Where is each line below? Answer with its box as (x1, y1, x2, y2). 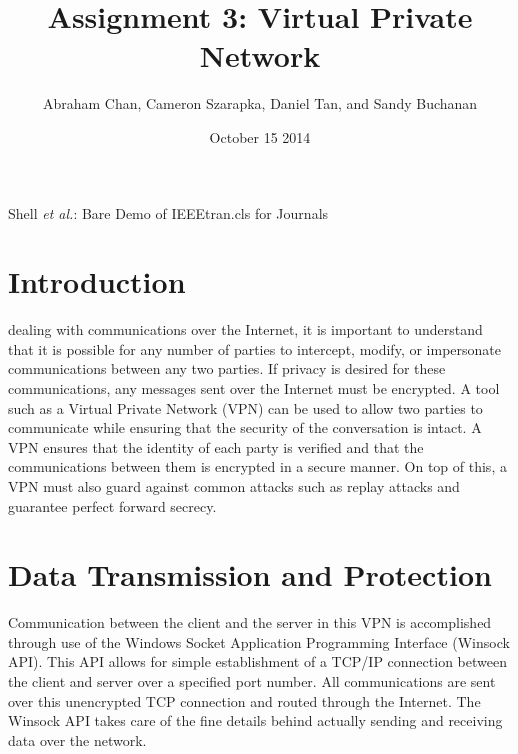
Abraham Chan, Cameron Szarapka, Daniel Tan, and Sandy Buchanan (42, 93, 478, 114)
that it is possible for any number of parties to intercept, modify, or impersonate (8, 338, 501, 359)
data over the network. (8, 729, 147, 750)
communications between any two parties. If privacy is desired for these (8, 358, 446, 379)
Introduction (8, 261, 186, 302)
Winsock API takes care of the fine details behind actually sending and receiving (8, 710, 503, 731)
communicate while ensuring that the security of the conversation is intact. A (8, 417, 482, 438)
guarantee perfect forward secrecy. (8, 495, 217, 516)
